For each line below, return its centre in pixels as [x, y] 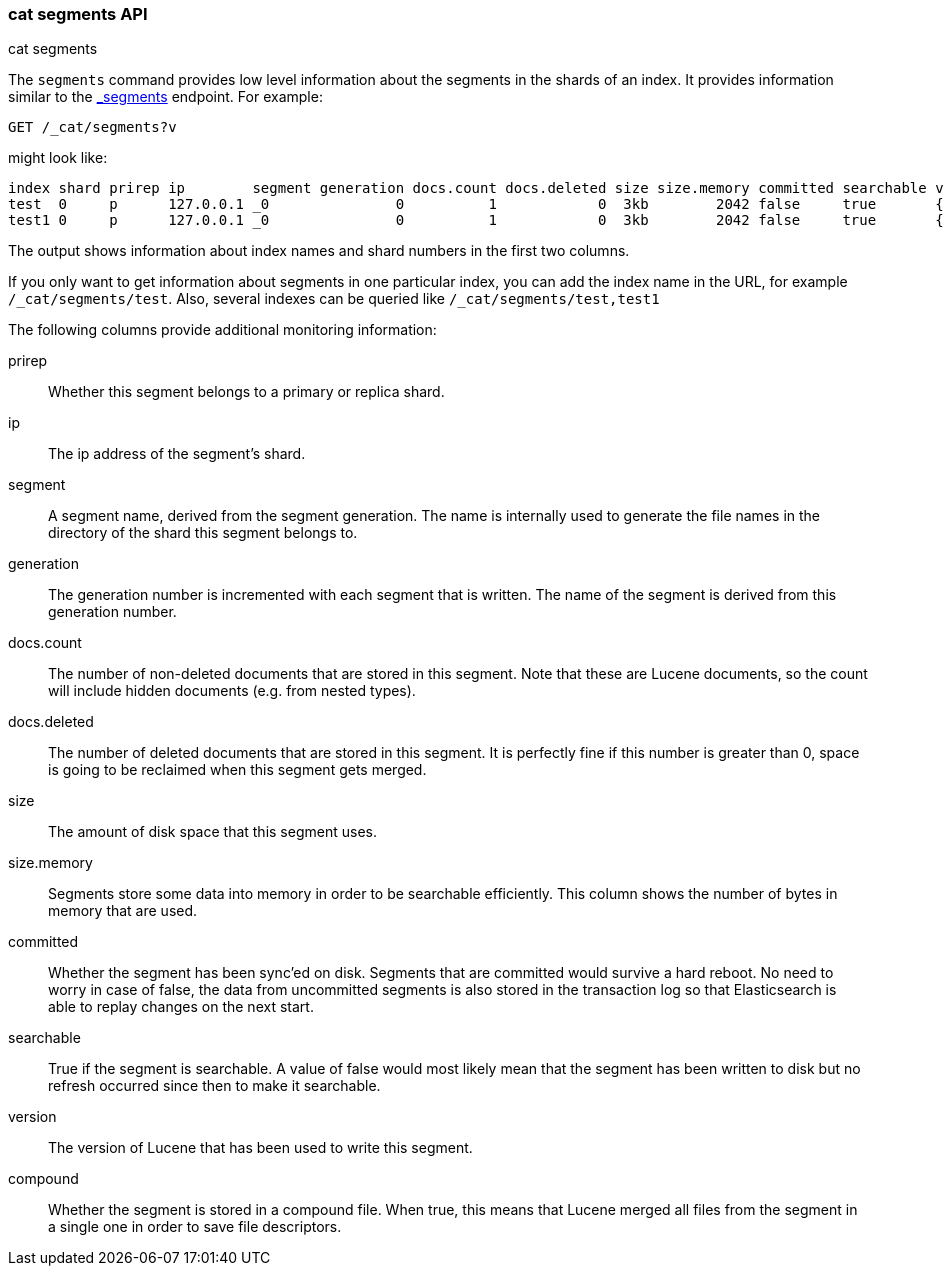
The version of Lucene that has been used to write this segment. [260, 1148]
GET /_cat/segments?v [92, 127]
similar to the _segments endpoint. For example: [165, 97]
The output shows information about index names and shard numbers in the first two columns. [319, 251]
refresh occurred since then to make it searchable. [214, 1086]
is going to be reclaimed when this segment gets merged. [237, 770]
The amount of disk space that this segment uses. [212, 832]
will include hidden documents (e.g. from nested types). [232, 691]
